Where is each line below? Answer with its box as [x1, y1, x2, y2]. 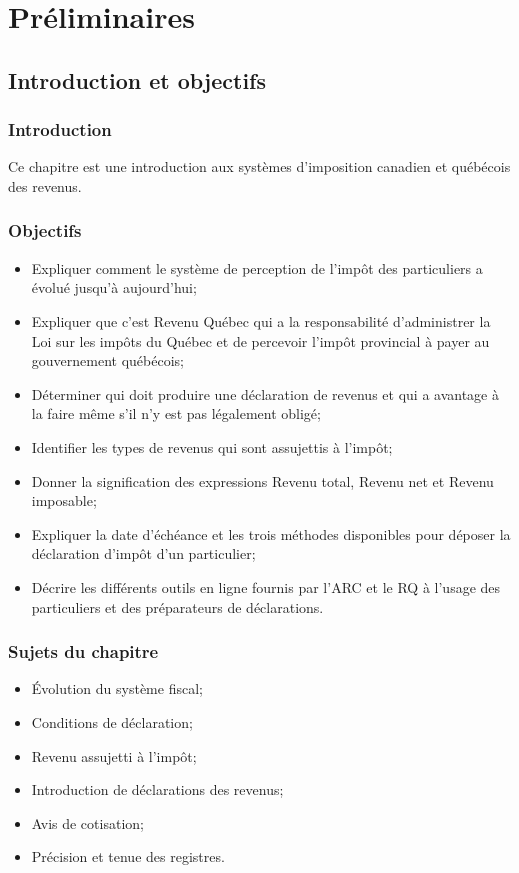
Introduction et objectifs [8, 64, 267, 95]
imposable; [31, 490, 97, 511]
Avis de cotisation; [31, 812, 144, 833]
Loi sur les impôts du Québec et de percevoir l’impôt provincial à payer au [31, 330, 490, 351]
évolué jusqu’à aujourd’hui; [31, 277, 197, 298]
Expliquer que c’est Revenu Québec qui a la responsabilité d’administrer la [31, 310, 491, 331]
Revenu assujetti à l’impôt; [31, 745, 197, 766]
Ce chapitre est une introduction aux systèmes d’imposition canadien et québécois [8, 156, 511, 177]
